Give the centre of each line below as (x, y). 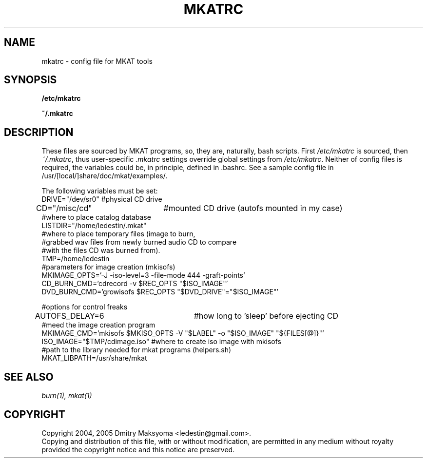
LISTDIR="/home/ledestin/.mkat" (94, 226)
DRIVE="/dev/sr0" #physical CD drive (102, 199)
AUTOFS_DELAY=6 (69, 316)
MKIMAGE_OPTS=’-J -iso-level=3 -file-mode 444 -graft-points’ (143, 275)
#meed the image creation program (98, 325)
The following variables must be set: (100, 191)
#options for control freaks (85, 307)
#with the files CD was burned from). (101, 250)
